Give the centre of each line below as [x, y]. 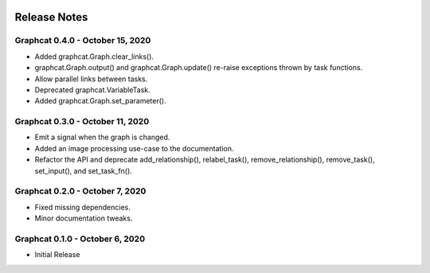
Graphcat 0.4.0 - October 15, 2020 [83, 41]
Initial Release [57, 255]
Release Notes [51, 17]
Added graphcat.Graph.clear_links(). [94, 57]
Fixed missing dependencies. [82, 207]
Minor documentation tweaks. [84, 218]
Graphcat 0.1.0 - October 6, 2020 [80, 239]
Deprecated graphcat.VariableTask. [92, 90]
